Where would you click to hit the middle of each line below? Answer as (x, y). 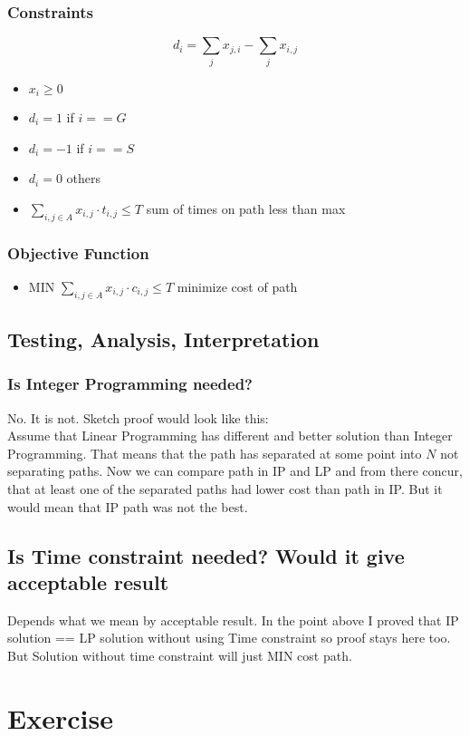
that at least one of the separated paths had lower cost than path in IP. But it (225, 488)
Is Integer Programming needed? (130, 384)
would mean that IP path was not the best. (128, 506)
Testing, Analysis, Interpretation (163, 339)
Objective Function (78, 252)
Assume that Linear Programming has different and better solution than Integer (230, 436)
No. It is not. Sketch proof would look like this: (138, 417)
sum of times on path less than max (246, 208)
